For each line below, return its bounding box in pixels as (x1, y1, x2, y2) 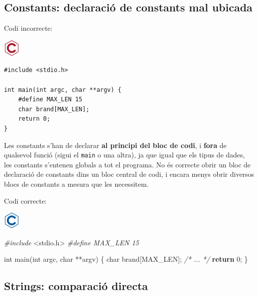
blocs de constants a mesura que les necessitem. (4, 178, 149, 189)
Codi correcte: (4, 195, 47, 206)
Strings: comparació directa (4, 278, 148, 294)
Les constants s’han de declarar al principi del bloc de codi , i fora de (4, 140, 227, 150)
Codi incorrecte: (4, 23, 53, 33)
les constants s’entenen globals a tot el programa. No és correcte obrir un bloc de (4, 159, 251, 169)
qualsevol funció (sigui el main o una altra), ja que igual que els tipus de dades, (4, 149, 245, 160)
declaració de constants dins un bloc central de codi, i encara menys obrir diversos (4, 169, 255, 179)
